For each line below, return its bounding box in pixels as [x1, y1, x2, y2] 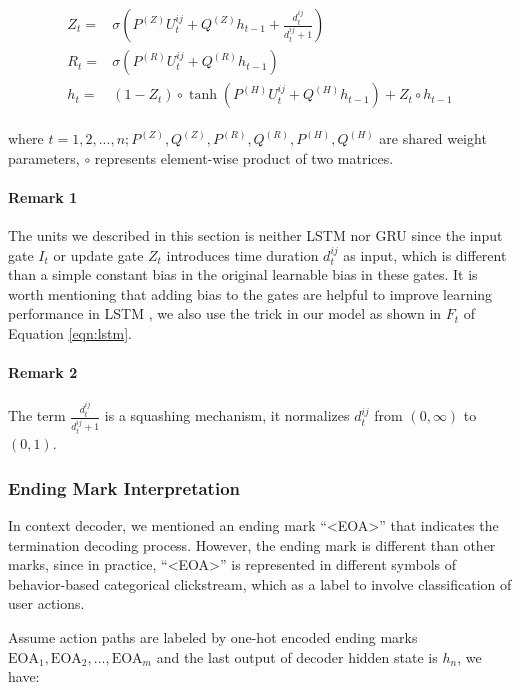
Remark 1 [8, 186, 78, 207]
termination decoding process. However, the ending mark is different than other [8, 534, 496, 555]
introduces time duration [166, 244, 319, 265]
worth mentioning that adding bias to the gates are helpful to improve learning [8, 283, 493, 304]
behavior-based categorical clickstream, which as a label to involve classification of [8, 573, 512, 594]
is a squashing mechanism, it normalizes [104, 405, 350, 426]
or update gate [53, 244, 144, 265]
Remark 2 [8, 362, 78, 383]
